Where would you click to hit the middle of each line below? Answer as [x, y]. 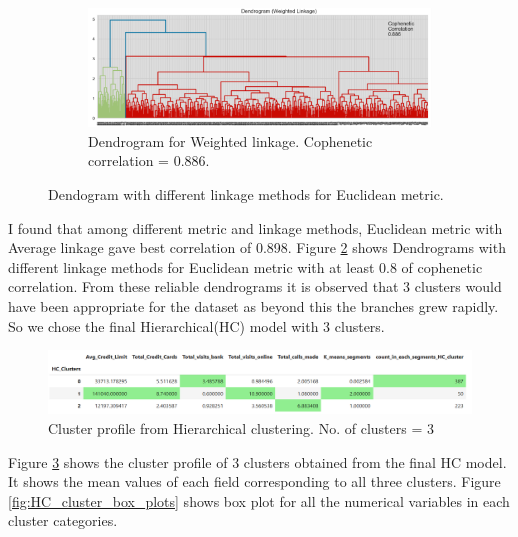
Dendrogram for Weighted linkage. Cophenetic [230, 140]
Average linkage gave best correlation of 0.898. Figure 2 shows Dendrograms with [257, 247]
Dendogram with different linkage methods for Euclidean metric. [246, 194]
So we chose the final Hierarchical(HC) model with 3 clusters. [196, 325]
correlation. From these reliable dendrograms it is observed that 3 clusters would [255, 286]
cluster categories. [63, 520]
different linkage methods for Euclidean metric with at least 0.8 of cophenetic [245, 266]
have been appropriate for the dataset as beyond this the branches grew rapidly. [253, 306]
